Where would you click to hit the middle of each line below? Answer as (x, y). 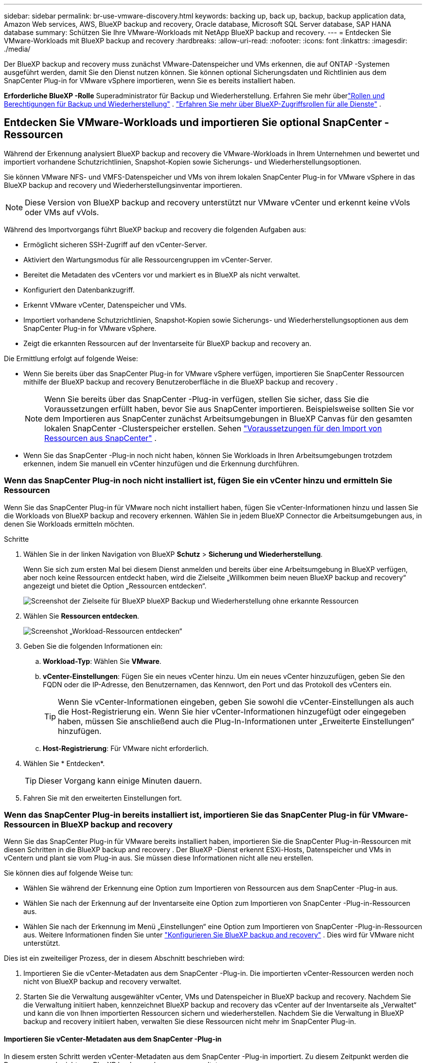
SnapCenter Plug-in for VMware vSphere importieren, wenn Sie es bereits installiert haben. (150, 81)
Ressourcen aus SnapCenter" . (100, 438)
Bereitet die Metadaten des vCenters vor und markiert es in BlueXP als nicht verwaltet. (162, 275)
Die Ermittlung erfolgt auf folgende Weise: (71, 358)
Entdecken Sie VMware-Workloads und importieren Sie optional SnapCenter (193, 123)
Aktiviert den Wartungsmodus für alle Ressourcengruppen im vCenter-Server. (148, 259)
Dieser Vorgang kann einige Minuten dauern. (120, 780)
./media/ (17, 49)
